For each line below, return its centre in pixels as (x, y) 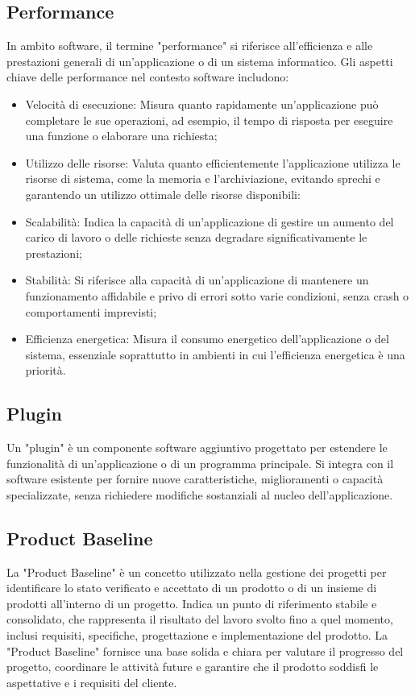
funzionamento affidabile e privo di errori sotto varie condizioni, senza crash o (217, 295)
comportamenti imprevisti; (91, 311)
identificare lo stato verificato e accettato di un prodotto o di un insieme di (192, 588)
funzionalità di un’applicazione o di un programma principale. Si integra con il (200, 463)
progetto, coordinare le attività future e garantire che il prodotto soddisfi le (193, 667)
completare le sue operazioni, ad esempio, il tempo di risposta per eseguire (209, 120)
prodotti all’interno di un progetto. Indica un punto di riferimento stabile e (192, 603)
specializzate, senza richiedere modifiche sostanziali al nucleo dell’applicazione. (200, 494)
